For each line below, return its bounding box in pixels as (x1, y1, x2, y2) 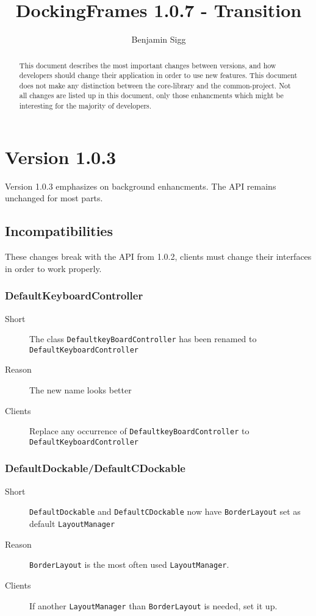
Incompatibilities (5, 221, 113, 240)
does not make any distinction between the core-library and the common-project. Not (19, 80, 291, 90)
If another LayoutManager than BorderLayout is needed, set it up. (29, 599, 278, 612)
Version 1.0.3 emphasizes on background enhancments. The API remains (5, 179, 276, 192)
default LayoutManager (29, 517, 115, 529)
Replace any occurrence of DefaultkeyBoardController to (29, 424, 250, 437)
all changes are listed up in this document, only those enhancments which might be (19, 90, 284, 101)
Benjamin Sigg (131, 33, 186, 46)
